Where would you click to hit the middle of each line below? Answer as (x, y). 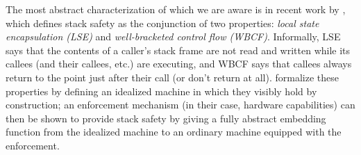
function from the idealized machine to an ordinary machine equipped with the (174, 132)
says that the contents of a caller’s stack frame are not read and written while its (178, 50)
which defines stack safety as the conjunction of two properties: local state (162, 23)
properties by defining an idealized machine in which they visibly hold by (161, 91)
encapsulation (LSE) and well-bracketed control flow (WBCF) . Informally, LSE (173, 36)
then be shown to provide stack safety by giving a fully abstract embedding (166, 118)
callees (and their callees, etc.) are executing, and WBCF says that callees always (179, 64)
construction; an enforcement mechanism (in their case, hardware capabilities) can (180, 105)
